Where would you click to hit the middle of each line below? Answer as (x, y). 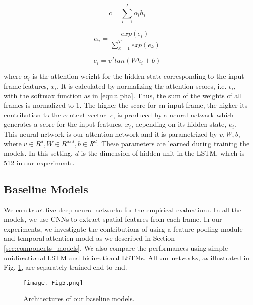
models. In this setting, (39, 153)
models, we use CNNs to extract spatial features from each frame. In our (113, 219)
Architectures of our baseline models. (79, 298)
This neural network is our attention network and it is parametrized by (111, 133)
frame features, (26, 86)
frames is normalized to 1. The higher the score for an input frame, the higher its (126, 105)
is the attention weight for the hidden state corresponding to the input (138, 76)
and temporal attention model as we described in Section (90, 238)
